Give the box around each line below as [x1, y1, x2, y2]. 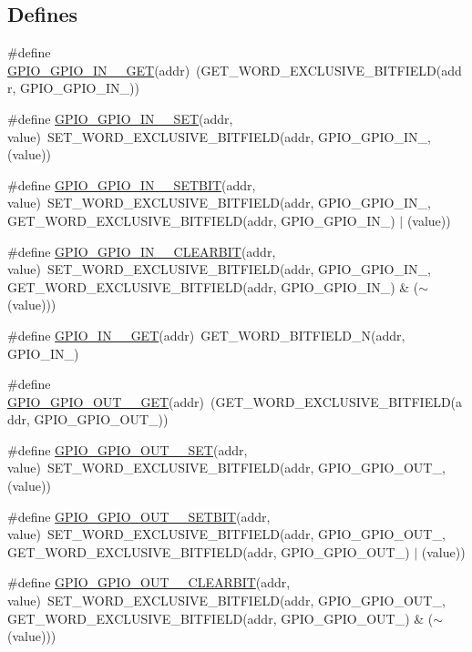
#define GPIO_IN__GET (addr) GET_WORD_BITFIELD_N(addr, [7, 325, 405, 344]
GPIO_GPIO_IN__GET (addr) [7, 60, 190, 79]
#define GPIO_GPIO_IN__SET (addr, [7, 108, 233, 127]
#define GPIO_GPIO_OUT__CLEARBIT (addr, [7, 573, 291, 592]
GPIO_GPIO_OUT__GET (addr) [7, 392, 205, 411]
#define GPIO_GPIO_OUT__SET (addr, [7, 440, 248, 459]
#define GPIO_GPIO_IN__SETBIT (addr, [7, 175, 256, 194]
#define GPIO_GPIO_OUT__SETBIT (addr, [7, 506, 271, 525]
